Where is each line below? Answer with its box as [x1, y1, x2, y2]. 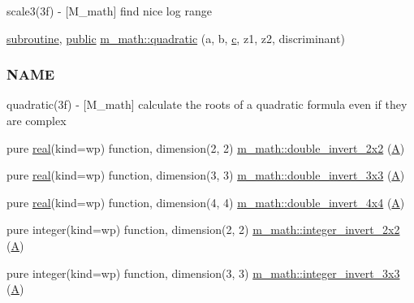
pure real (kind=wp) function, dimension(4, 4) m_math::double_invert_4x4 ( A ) [6, 193, 405, 210]
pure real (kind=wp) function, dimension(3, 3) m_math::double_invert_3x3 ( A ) [6, 167, 405, 184]
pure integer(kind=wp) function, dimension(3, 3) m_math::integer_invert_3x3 [6, 264, 400, 281]
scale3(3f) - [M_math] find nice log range [6, 2, 212, 19]
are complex [6, 112, 67, 128]
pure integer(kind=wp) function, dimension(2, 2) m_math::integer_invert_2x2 [6, 221, 400, 238]
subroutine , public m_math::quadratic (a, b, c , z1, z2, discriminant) [6, 29, 345, 46]
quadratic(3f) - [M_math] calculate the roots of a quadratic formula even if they [6, 96, 408, 113]
